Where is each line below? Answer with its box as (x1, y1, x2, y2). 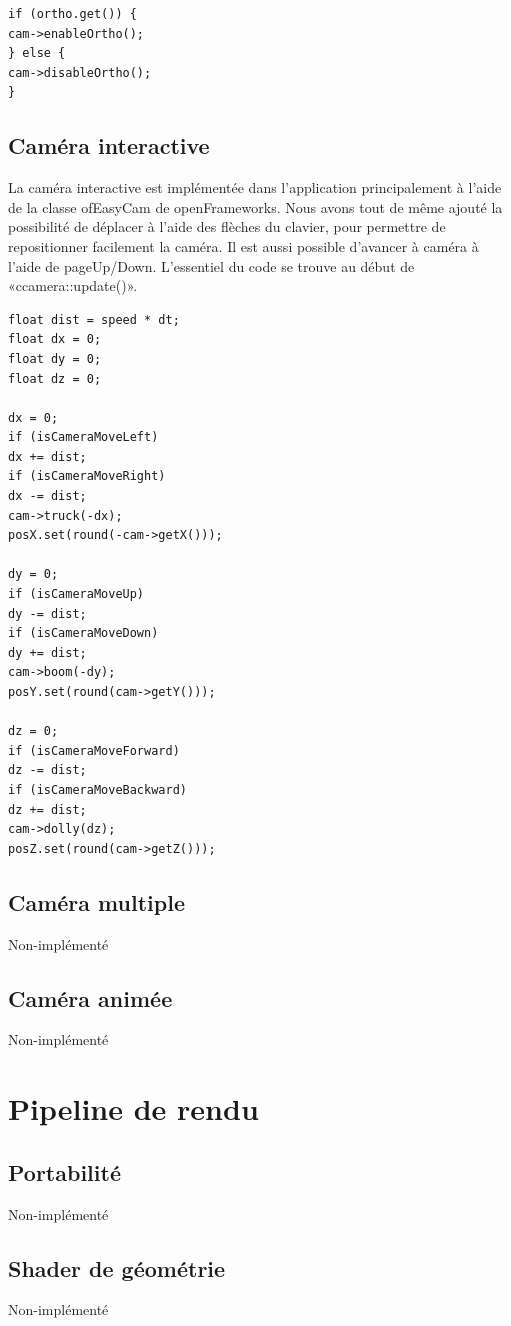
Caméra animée (8, 982, 173, 1013)
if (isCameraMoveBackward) (8, 782, 187, 797)
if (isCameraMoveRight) (8, 469, 166, 484)
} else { (8, 46, 66, 61)
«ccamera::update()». (8, 275, 138, 296)
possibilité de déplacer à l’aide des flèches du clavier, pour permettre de (8, 216, 446, 237)
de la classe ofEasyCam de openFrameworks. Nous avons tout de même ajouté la (8, 196, 503, 217)
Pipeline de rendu (8, 1088, 259, 1129)
